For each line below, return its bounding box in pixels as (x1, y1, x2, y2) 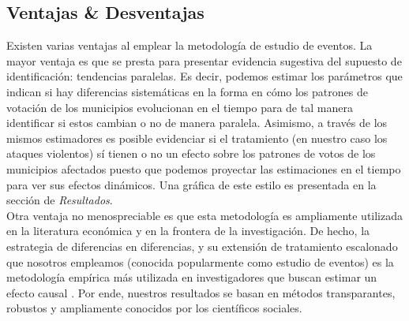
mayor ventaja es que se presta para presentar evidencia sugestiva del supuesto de (6, 52, 402, 69)
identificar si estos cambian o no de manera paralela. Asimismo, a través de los (6, 114, 388, 131)
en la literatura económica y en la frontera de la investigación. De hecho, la (6, 222, 370, 239)
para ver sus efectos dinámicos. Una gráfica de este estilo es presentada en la (6, 176, 377, 192)
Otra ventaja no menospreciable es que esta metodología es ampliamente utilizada (6, 207, 403, 223)
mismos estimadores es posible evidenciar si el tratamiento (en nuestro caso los (6, 129, 388, 146)
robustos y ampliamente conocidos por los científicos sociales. (6, 300, 302, 316)
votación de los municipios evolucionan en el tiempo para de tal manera (6, 99, 353, 115)
